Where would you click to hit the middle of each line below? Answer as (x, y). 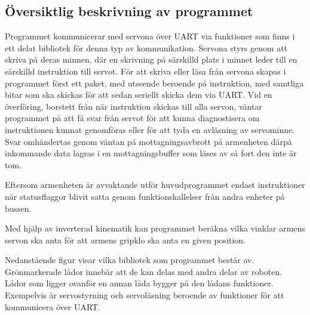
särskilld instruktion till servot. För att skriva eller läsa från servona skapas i (145, 71)
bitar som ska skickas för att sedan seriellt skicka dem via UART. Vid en (139, 95)
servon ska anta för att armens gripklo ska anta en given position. (125, 240)
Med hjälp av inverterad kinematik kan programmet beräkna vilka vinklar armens (155, 228)
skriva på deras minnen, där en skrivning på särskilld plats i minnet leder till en (151, 59)
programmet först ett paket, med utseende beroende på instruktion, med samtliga (154, 83)
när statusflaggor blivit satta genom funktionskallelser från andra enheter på (145, 196)
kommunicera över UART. (53, 306)
